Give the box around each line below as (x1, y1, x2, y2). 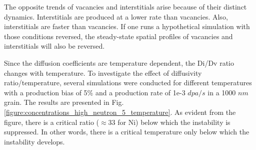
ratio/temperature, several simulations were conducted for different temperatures (4, 77, 252, 88)
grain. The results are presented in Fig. (4, 97, 124, 107)
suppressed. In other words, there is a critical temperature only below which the (4, 126, 249, 137)
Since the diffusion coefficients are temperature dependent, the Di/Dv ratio (4, 57, 234, 68)
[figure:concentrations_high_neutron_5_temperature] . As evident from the (4, 106, 236, 117)
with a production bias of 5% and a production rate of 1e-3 (4, 87, 185, 97)
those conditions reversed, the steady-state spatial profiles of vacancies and (4, 31, 233, 41)
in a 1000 (207, 87, 236, 97)
